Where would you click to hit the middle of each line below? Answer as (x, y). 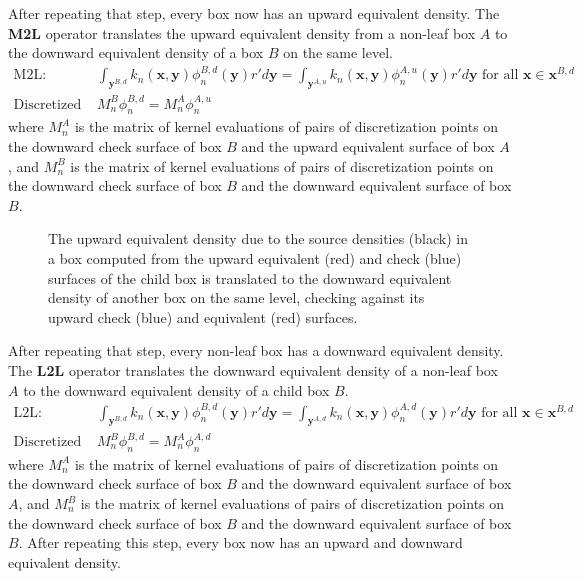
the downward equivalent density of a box (136, 52)
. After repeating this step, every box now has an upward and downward (240, 542)
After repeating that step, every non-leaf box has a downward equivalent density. (256, 350)
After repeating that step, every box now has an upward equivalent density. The (254, 13)
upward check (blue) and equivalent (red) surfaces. (203, 316)
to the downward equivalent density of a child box (176, 389)
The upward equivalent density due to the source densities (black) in (258, 238)
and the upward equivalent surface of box (368, 146)
